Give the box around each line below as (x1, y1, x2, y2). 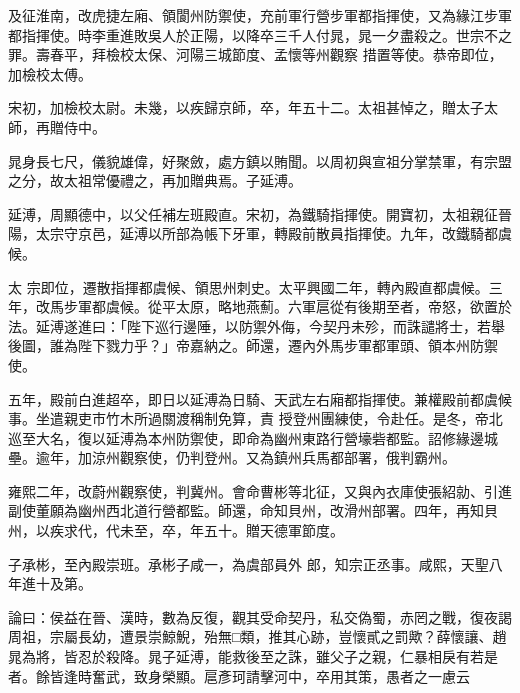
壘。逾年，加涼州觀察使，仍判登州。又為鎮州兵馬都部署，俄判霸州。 (8, 447, 456, 468)
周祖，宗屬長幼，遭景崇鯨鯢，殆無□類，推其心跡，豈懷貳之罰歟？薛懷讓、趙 (8, 626, 507, 647)
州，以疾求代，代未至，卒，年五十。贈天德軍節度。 (8, 520, 344, 541)
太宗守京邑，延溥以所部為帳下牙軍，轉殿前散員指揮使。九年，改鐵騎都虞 (35, 223, 512, 244)
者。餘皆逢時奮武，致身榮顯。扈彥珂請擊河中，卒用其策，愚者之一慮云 (8, 665, 470, 686)
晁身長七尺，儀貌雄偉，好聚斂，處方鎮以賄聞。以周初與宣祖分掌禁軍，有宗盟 (8, 150, 512, 171)
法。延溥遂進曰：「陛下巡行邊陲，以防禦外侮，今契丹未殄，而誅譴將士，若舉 (8, 315, 505, 336)
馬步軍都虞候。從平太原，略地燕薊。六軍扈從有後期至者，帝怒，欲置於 (49, 296, 512, 317)
